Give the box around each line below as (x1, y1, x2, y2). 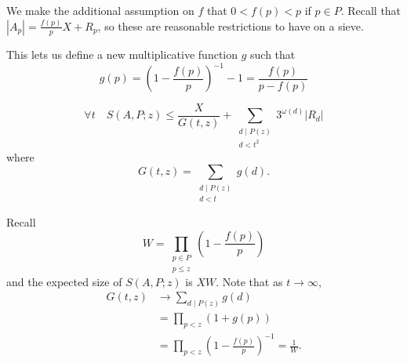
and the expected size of (6, 273, 122, 289)
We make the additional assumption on (6, 2, 194, 18)
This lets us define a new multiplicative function (6, 45, 238, 62)
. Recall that (340, 2, 402, 18)
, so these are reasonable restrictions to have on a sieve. (97, 17, 364, 34)
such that (250, 45, 296, 62)
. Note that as (216, 273, 283, 289)
